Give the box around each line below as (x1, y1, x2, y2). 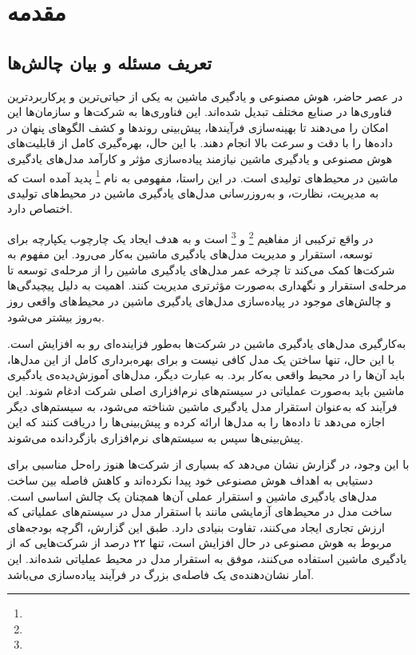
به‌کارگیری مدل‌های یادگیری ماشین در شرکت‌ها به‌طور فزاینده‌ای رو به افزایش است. (7, 335, 406, 352)
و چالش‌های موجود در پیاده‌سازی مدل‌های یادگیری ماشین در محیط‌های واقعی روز (7, 293, 391, 310)
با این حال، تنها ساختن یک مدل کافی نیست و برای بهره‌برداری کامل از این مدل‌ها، (7, 350, 395, 367)
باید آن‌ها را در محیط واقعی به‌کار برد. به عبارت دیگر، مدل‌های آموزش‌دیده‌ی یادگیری (7, 366, 406, 383)
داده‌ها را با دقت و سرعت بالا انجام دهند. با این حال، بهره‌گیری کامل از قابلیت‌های (7, 134, 394, 151)
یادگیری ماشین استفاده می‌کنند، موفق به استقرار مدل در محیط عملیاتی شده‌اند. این (7, 549, 407, 566)
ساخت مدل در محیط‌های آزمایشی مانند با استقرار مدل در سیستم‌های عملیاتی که (7, 503, 393, 520)
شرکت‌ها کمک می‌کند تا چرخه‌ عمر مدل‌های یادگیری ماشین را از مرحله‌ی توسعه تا (7, 261, 395, 278)
